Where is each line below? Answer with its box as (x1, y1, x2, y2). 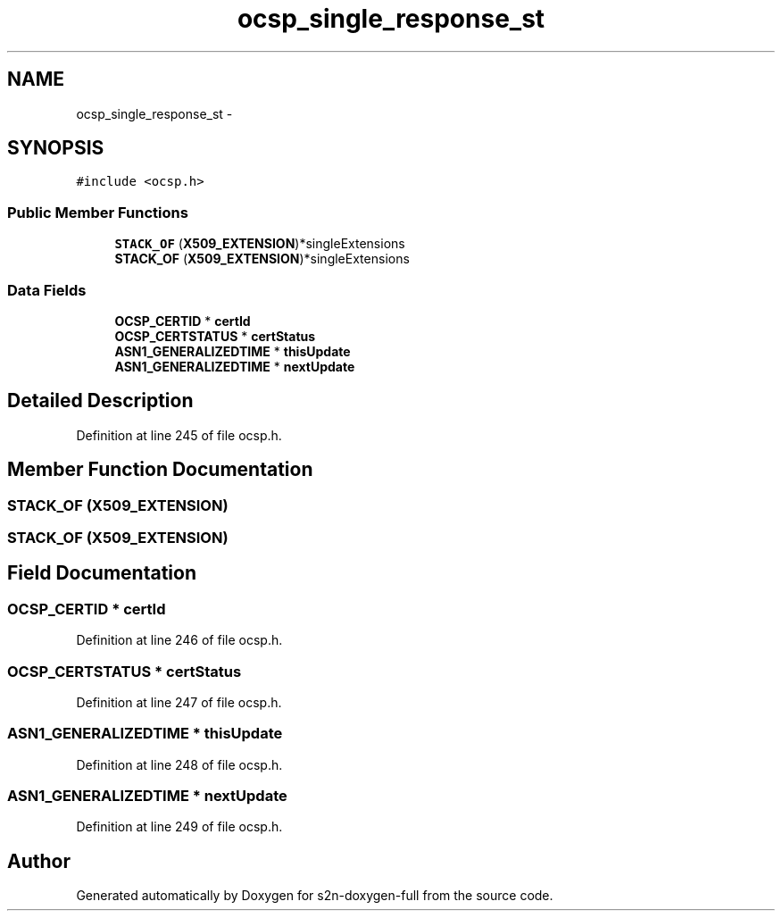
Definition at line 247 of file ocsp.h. (76, 694, 282, 710)
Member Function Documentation (7, 458, 313, 481)
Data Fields (7, 280, 87, 299)
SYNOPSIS (7, 137, 104, 160)
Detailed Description (7, 389, 194, 413)
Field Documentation (7, 562, 196, 585)
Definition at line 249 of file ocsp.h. (76, 819, 283, 835)
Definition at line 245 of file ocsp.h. (76, 427, 282, 443)
